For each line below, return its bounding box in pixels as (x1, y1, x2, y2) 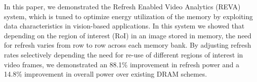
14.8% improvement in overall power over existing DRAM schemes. (4, 69, 207, 79)
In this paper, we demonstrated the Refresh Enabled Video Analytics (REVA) (4, 1, 241, 11)
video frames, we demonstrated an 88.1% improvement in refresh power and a (4, 59, 240, 69)
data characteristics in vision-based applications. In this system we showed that (4, 21, 245, 31)
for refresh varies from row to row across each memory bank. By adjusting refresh (4, 40, 251, 50)
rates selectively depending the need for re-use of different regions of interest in (4, 49, 243, 59)
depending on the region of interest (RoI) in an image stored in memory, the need (4, 30, 252, 40)
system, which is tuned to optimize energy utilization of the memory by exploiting (4, 11, 253, 21)
